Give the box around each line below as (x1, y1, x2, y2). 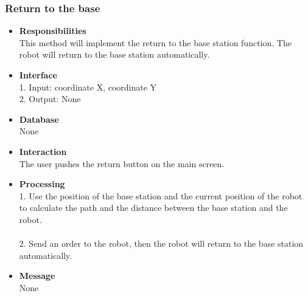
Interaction (19, 145, 67, 157)
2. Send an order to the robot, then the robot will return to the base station (19, 237, 304, 250)
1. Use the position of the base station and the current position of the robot (19, 189, 303, 202)
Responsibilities (19, 24, 86, 37)
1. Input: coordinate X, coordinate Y (19, 80, 157, 93)
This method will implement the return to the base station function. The (19, 36, 292, 49)
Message (19, 269, 55, 282)
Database (19, 112, 59, 125)
